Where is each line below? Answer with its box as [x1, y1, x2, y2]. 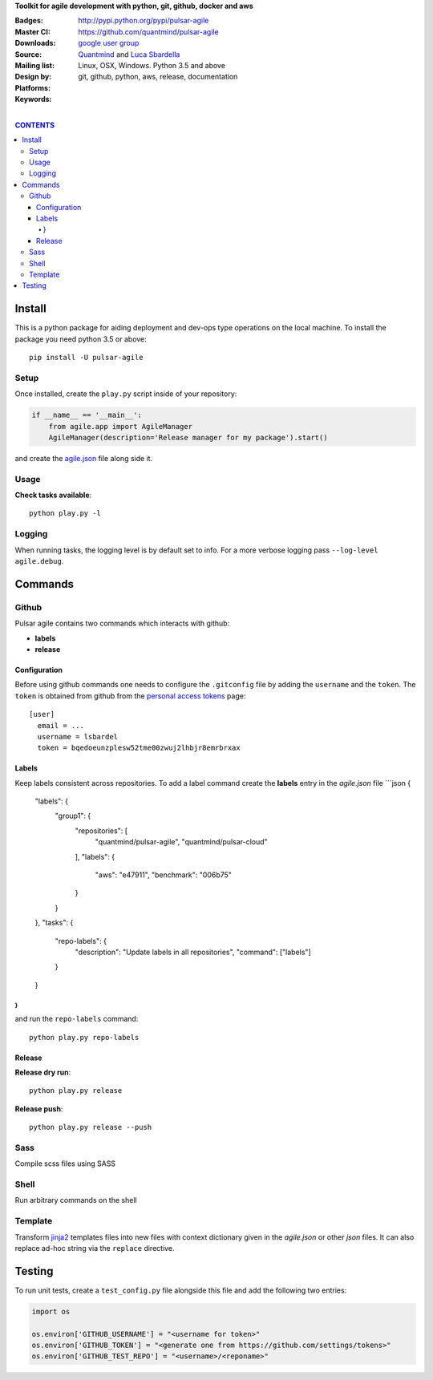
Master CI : [14, 26, 51, 36]
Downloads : [14, 38, 56, 48]
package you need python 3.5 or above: [14, 334, 148, 344]
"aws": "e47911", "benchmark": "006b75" [95, 870, 233, 880]
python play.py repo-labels [29, 1033, 140, 1042]
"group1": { [55, 811, 91, 821]
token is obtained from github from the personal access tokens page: [14, 690, 246, 701]
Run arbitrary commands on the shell [14, 1196, 137, 1205]
